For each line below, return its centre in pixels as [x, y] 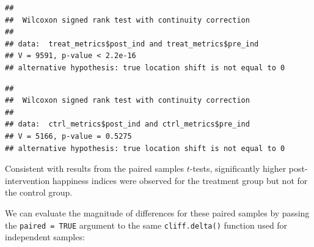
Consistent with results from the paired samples [95, 168]
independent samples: [45, 237]
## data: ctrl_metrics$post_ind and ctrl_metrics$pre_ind [127, 124]
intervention [27, 180]
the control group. [39, 192]
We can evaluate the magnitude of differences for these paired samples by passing [157, 212]
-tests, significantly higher [238, 168]
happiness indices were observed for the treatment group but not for [180, 180]
